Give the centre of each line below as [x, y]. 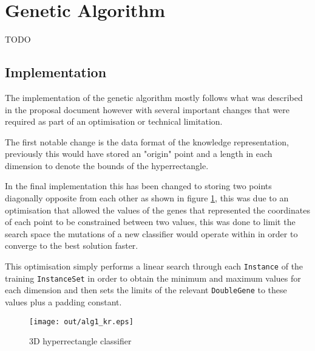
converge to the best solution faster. [72, 245]
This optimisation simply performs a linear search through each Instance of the [154, 266]
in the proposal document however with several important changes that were [147, 109]
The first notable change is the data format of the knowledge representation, [147, 141]
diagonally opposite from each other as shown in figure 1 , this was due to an [147, 198]
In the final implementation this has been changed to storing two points [138, 186]
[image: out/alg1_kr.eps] [81, 321]
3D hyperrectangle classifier [80, 341]
